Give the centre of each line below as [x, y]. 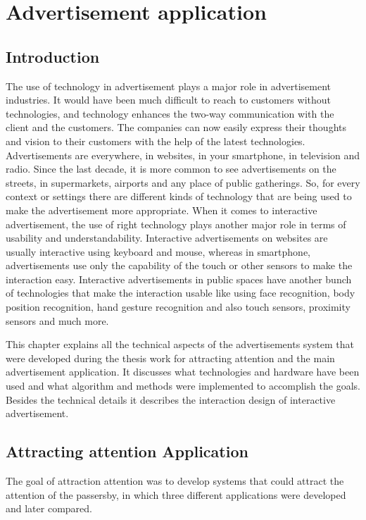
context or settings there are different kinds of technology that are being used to [179, 196]
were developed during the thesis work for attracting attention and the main [170, 358]
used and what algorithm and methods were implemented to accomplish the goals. [183, 386]
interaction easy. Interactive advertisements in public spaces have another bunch [179, 279]
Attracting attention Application [127, 451]
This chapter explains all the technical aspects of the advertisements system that [180, 344]
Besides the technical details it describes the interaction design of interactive [171, 399]
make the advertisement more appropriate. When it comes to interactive [162, 210]
